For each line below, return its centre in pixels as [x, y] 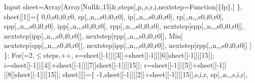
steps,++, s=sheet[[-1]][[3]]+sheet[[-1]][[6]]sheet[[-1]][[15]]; [129, 55]
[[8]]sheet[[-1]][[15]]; [32, 74]
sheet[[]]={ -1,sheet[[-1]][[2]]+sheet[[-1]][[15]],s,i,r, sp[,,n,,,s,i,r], [155, 74]
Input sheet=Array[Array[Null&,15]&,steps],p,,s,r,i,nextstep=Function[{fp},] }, [123, 6]
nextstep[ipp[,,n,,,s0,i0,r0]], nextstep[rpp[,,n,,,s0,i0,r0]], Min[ [93, 35]
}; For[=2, [19, 55]
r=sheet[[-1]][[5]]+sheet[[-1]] [185, 64]
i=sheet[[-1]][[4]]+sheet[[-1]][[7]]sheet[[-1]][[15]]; [73, 64]
